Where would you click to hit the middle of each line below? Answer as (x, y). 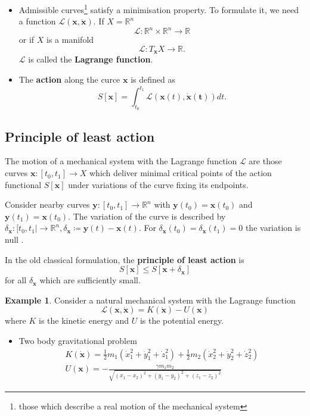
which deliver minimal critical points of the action (181, 173)
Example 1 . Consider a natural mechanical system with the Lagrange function (150, 300)
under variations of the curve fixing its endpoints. (158, 184)
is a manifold (70, 40)
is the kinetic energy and (84, 320)
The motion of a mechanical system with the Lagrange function (121, 161)
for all (16, 280)
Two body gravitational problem (78, 341)
